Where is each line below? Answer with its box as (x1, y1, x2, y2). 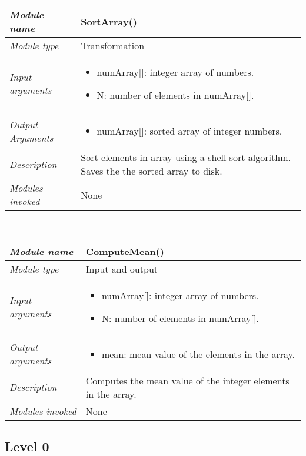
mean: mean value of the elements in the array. (101, 347, 295, 361)
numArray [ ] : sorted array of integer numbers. (97, 124, 282, 138)
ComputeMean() (85, 244, 164, 258)
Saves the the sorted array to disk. (81, 164, 222, 177)
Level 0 (5, 437, 49, 455)
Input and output (85, 261, 158, 276)
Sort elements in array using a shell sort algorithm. (81, 150, 291, 164)
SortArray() (81, 14, 138, 28)
